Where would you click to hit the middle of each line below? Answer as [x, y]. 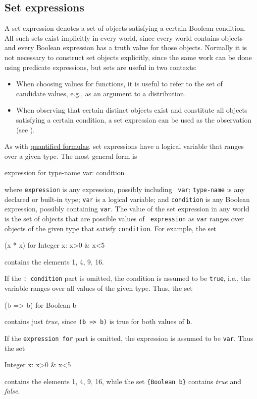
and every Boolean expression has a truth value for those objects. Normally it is [126, 47]
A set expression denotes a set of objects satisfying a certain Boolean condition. [125, 28]
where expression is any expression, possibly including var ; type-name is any [125, 189]
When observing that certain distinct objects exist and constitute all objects [132, 110]
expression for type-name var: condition [65, 172]
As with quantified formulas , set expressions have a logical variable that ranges [124, 146]
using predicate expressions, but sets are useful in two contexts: [101, 67]
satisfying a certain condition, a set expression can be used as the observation [134, 119]
